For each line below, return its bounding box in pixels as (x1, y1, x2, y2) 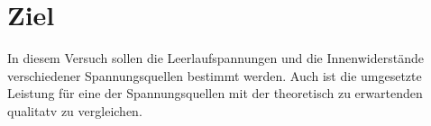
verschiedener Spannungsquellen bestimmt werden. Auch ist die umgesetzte (7, 66, 422, 85)
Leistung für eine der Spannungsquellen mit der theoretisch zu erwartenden (7, 84, 423, 103)
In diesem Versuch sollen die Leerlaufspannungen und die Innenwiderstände (7, 49, 424, 67)
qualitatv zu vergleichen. (7, 101, 142, 120)
